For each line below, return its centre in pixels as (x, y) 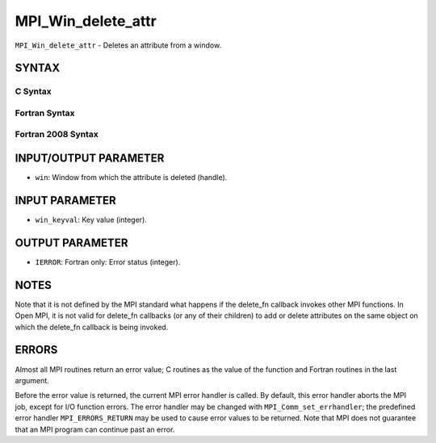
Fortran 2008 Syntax (57, 135)
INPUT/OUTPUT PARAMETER (90, 159)
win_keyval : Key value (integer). (91, 220)
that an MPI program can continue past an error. (95, 429)
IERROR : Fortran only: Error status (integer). (108, 261)
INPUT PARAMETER (65, 201)
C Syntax (33, 91)
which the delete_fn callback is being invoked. (92, 327)
